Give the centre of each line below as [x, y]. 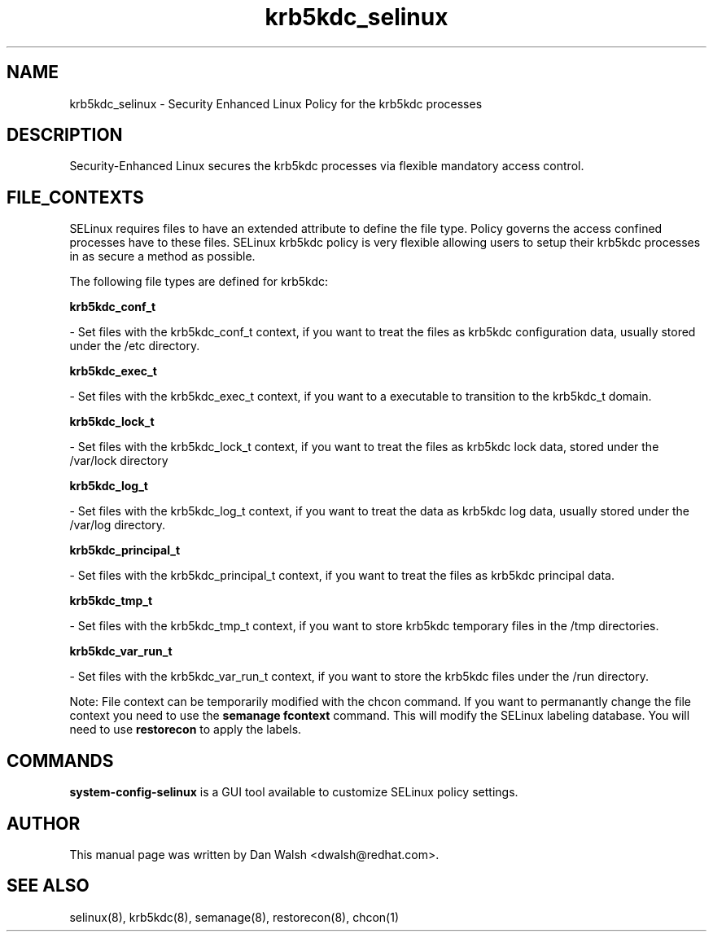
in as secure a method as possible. [162, 256]
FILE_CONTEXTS [75, 197]
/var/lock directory [119, 461]
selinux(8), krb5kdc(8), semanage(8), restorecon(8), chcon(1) [234, 917]
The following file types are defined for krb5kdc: [199, 282]
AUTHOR [44, 823]
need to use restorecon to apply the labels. [186, 730]
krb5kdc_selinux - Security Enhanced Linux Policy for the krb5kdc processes [276, 103]
